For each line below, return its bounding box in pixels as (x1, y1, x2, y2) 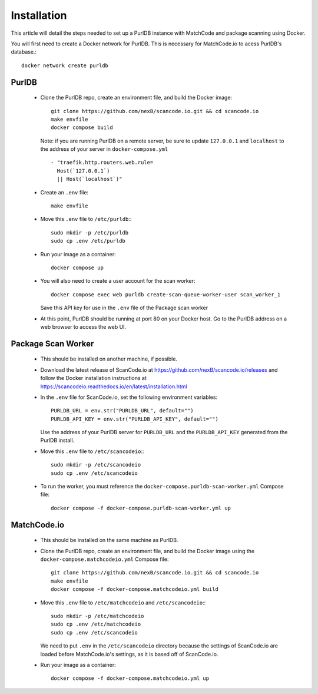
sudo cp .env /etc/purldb (51, 237, 126, 244)
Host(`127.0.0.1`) (57, 167, 110, 174)
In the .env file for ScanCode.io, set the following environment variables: (40, 394, 218, 401)
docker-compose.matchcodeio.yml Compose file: (40, 556, 169, 563)
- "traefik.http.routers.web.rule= (51, 159, 154, 166)
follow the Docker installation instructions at (40, 375, 147, 382)
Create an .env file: (40, 189, 88, 196)
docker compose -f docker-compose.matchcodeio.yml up (51, 675, 209, 682)
